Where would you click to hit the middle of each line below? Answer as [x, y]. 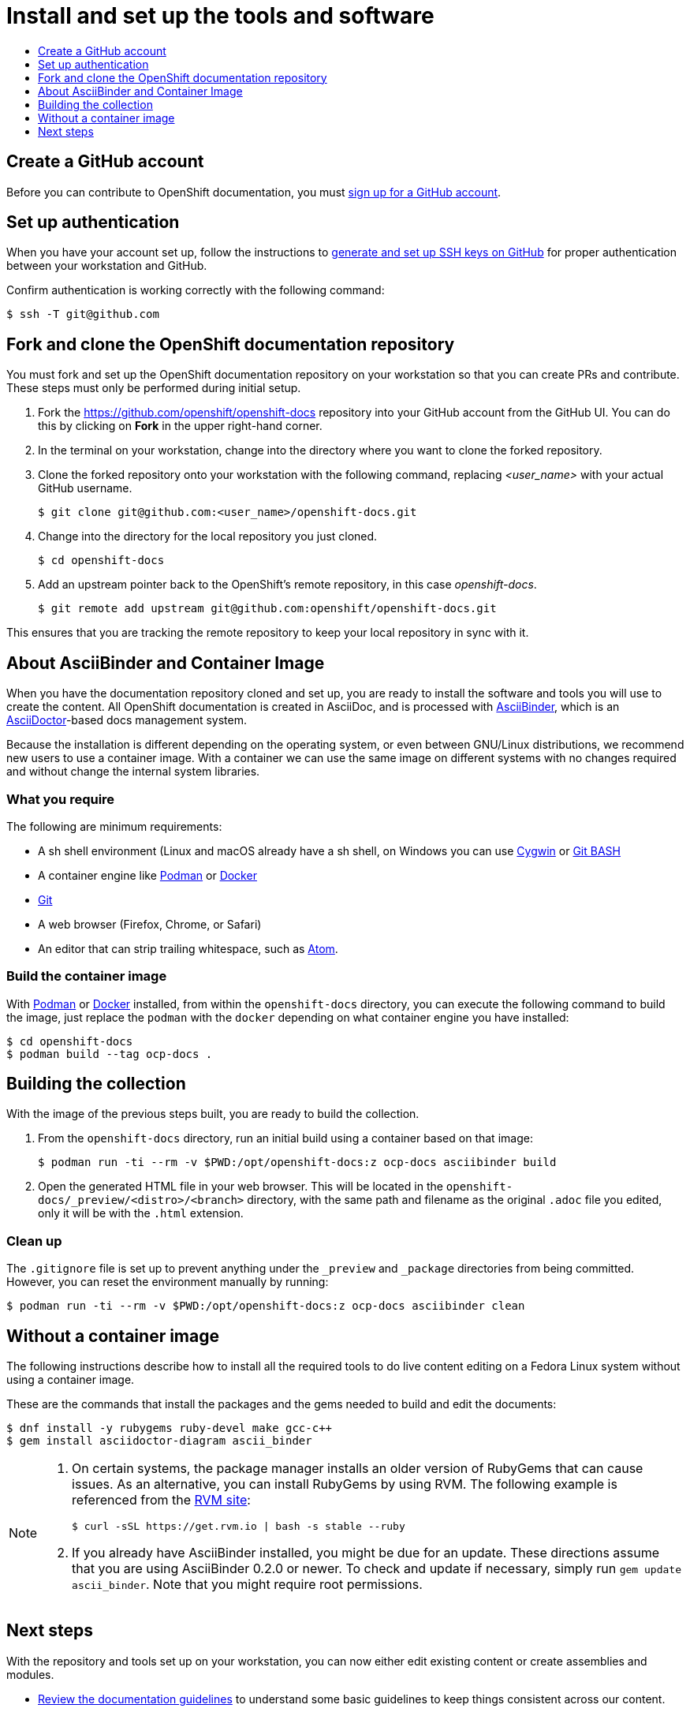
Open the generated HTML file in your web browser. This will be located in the [241, 1187]
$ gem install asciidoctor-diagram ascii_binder [159, 1441]
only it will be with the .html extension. [141, 1213]
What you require [61, 799]
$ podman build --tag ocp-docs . [110, 1054]
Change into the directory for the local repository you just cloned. [208, 536]
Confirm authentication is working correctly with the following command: [196, 290]
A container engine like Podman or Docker [147, 875]
